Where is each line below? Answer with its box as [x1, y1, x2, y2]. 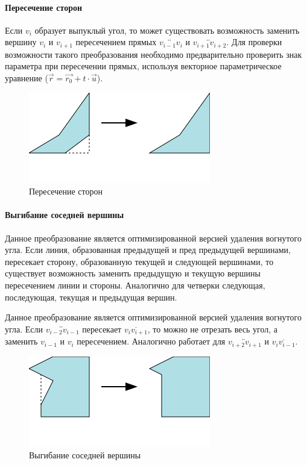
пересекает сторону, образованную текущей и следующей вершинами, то [5, 255, 274, 267]
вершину [5, 36, 37, 48]
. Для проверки [226, 36, 282, 48]
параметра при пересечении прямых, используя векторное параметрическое [5, 60, 282, 72]
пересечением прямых [75, 36, 157, 48]
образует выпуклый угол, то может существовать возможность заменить [34, 23, 300, 36]
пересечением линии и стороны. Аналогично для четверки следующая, [5, 278, 265, 291]
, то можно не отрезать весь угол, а [147, 322, 278, 335]
